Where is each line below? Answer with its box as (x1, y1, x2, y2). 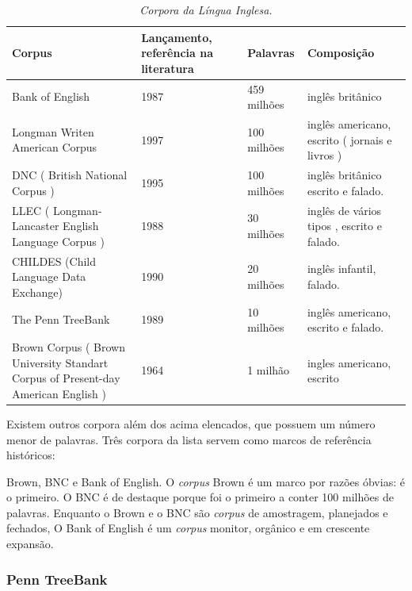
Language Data (12, 268, 86, 285)
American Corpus (12, 139, 97, 155)
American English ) (12, 385, 106, 401)
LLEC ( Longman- (12, 201, 102, 218)
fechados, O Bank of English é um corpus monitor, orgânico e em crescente (6, 520, 370, 536)
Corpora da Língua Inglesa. (139, 2, 273, 17)
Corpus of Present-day (12, 370, 120, 386)
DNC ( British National (12, 167, 128, 183)
